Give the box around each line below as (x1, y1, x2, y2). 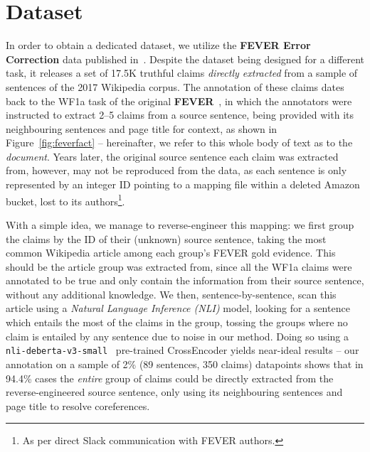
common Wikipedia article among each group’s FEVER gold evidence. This (6, 245, 336, 260)
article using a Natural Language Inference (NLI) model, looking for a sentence (6, 301, 350, 316)
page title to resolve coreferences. (6, 398, 150, 413)
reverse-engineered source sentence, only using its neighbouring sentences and (6, 384, 343, 399)
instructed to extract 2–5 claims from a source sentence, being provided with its (6, 107, 354, 122)
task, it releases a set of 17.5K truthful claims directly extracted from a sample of (6, 65, 358, 80)
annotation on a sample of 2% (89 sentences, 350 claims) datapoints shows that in (6, 356, 364, 371)
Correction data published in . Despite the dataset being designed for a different (6, 51, 364, 66)
